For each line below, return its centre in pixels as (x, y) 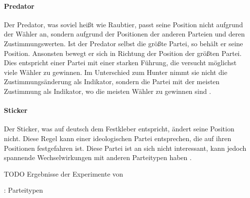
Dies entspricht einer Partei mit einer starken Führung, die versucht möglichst (120, 63)
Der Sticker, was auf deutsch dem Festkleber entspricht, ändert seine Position (119, 129)
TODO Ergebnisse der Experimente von (64, 173)
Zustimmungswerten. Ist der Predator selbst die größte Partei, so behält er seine (124, 43)
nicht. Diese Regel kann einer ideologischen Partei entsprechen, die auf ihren (118, 138)
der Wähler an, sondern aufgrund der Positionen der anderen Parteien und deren (125, 34)
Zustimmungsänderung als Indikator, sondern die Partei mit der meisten (112, 81)
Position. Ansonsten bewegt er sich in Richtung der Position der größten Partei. (123, 53)
